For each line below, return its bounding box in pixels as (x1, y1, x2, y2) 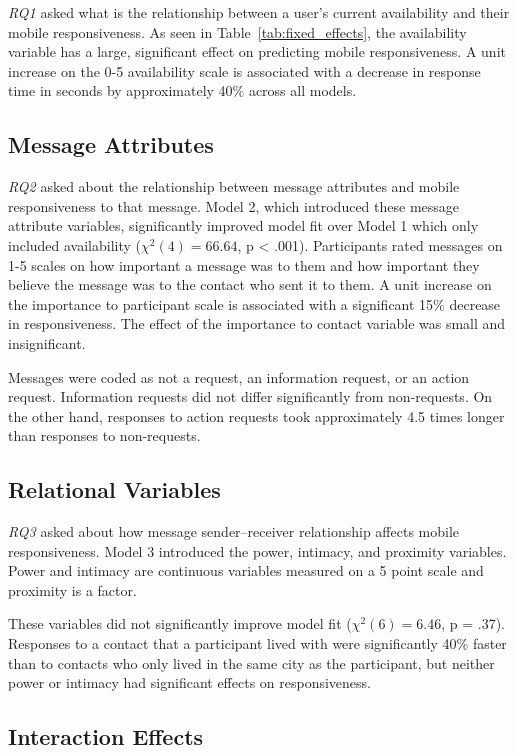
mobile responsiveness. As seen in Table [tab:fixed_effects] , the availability (8, 21, 467, 42)
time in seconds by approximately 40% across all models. (8, 80, 357, 101)
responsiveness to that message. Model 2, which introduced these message (8, 195, 460, 216)
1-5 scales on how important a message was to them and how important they (8, 254, 480, 275)
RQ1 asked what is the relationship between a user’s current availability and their (8, 2, 510, 22)
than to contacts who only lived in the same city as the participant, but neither (8, 652, 495, 673)
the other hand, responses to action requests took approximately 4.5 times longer (8, 405, 505, 426)
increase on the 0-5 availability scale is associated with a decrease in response (8, 60, 481, 81)
